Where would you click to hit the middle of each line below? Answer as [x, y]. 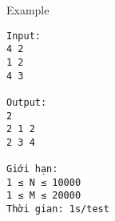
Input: [24, 36]
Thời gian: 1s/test [58, 209]
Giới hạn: [32, 169]
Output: [27, 102]
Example [28, 10]
